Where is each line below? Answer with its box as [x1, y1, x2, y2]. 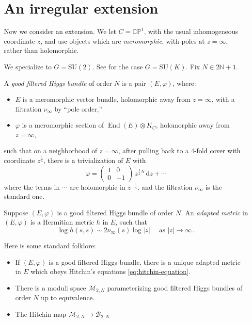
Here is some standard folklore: [4, 241, 96, 251]
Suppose [4, 207, 29, 217]
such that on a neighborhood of [4, 145, 97, 156]
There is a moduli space [15, 282, 86, 292]
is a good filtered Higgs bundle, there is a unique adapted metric [48, 257, 241, 267]
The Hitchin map [15, 308, 66, 319]
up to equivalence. [41, 292, 94, 303]
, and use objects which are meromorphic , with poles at [40, 35, 205, 46]
